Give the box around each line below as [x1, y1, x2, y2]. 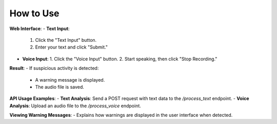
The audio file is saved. [35, 84, 85, 90]
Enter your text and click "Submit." [35, 44, 108, 51]
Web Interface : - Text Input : [9, 26, 70, 32]
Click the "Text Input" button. [35, 37, 97, 43]
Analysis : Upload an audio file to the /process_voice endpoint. [9, 103, 141, 109]
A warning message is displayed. [35, 77, 105, 83]
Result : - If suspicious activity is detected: [9, 65, 99, 71]
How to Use [9, 8, 60, 19]
